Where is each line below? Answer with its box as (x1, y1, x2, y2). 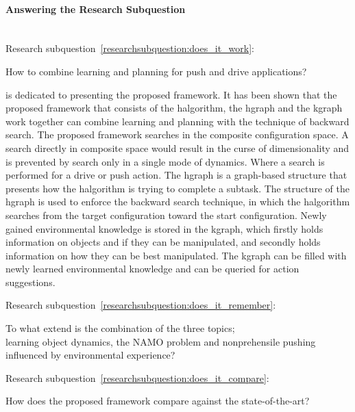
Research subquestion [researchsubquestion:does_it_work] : (5, 41, 254, 55)
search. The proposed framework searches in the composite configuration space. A (5, 127, 349, 142)
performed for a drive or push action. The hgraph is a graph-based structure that (5, 168, 347, 182)
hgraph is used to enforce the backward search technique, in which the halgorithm (5, 194, 350, 209)
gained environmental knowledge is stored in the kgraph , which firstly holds (5, 221, 323, 235)
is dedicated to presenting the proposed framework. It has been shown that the (5, 87, 337, 101)
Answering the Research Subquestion (5, 1, 186, 16)
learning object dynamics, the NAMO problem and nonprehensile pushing (5, 334, 316, 348)
